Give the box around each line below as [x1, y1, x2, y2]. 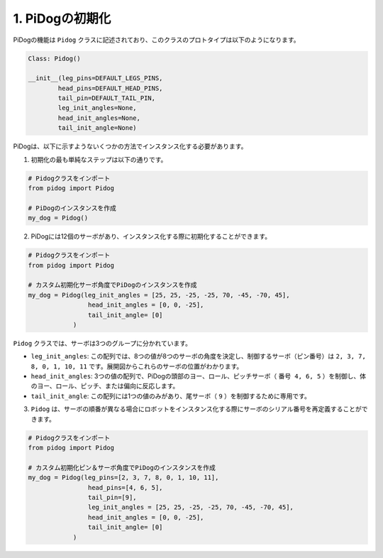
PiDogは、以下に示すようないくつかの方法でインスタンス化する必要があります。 [13, 142, 248, 151]
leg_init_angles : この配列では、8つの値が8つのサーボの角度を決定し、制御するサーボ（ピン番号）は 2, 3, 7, [30, 352, 367, 361]
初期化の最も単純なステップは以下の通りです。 [30, 155, 167, 163]
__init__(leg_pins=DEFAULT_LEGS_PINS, [28, 75, 163, 82]
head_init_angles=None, [57, 114, 141, 122]
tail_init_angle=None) [57, 124, 138, 132]
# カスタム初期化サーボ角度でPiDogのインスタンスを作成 [28, 281, 198, 289]
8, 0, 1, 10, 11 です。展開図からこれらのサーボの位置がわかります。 [30, 362, 243, 371]
